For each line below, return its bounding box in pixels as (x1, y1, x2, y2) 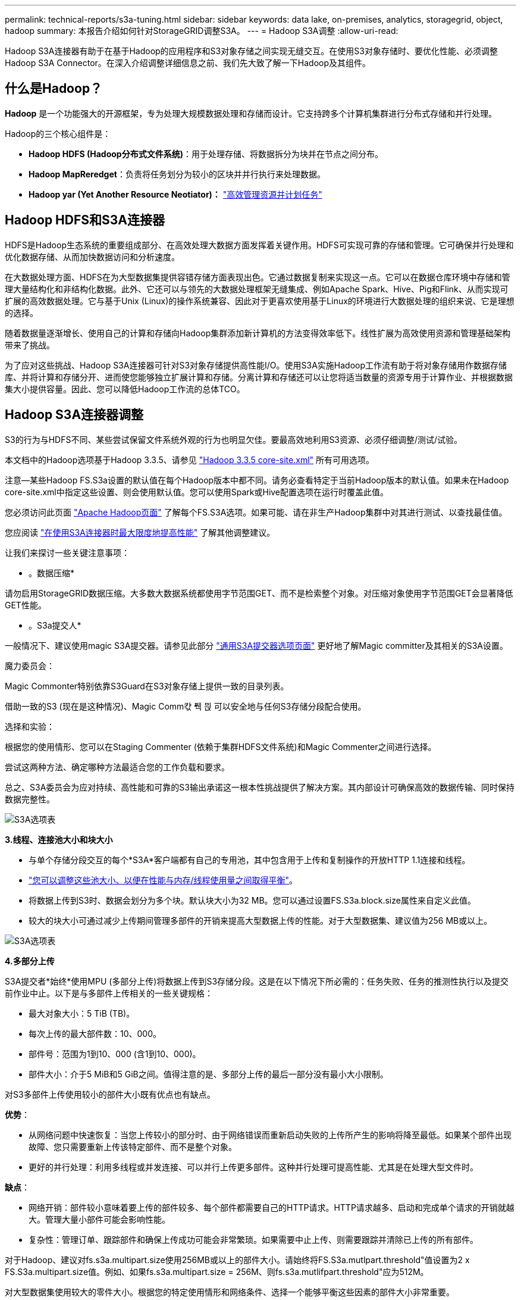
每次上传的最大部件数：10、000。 (29, 1028, 162, 1039)
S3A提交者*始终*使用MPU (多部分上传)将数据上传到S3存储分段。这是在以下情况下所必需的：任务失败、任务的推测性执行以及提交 (5, 976, 509, 986)
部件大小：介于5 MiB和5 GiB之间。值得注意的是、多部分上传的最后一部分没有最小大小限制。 (29, 1068, 388, 1079)
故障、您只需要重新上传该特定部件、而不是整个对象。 (29, 1141, 237, 1152)
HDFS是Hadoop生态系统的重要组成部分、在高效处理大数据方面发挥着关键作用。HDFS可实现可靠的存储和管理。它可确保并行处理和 (5, 239, 514, 250)
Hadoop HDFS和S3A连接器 (5, 212, 165, 228)
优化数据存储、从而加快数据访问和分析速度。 (5, 251, 180, 262)
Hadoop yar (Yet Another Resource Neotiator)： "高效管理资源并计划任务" (29, 189, 322, 199)
